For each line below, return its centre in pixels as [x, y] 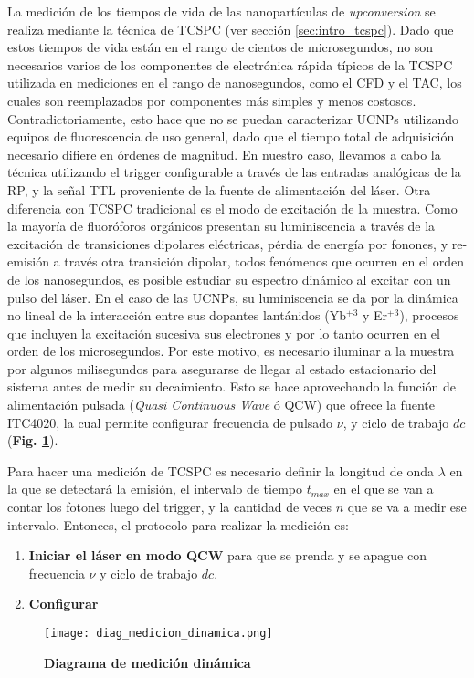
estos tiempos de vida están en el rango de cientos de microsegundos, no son [221, 47]
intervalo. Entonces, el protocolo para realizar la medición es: [178, 524]
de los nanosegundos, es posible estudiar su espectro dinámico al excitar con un [229, 279]
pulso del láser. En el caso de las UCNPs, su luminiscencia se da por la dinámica [233, 297]
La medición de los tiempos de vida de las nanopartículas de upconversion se [221, 11]
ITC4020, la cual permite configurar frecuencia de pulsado [170, 422]
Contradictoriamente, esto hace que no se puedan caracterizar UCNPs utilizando [233, 118]
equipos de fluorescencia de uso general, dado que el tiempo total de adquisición [231, 136]
